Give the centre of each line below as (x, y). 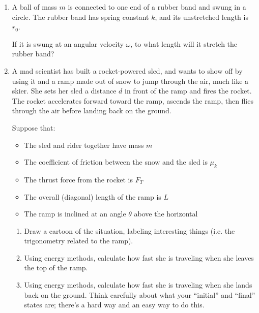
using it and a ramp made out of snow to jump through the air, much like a (130, 81)
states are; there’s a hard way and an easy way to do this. (114, 305)
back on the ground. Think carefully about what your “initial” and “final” (140, 294)
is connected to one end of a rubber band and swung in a (157, 7)
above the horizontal (166, 214)
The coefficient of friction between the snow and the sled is (116, 162)
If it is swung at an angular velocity (68, 43)
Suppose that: (34, 127)
